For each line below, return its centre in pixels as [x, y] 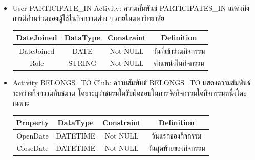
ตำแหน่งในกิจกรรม [179, 63]
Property [33, 122]
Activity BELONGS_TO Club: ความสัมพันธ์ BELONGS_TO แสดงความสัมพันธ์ [132, 83]
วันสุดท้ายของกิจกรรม [176, 148]
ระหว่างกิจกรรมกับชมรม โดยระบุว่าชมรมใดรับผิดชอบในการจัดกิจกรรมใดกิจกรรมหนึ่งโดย [130, 93]
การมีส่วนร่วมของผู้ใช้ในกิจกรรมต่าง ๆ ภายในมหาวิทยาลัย [88, 18]
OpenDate [33, 135]
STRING [82, 63]
